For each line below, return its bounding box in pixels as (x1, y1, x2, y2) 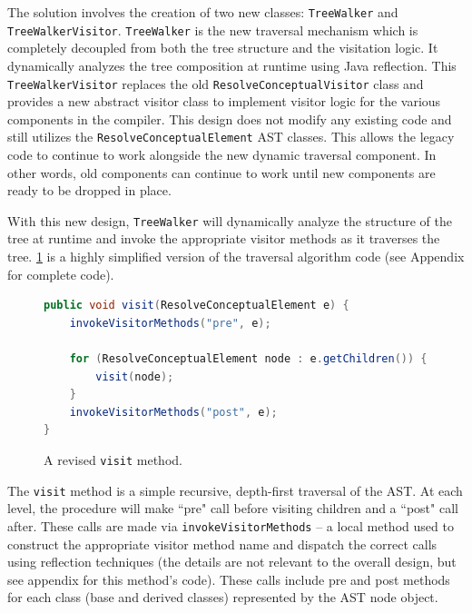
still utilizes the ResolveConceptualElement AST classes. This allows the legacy (7, 127, 455, 146)
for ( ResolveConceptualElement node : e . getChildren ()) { (69, 352, 428, 365)
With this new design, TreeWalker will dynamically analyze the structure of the (7, 211, 452, 230)
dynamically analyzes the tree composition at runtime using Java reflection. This (7, 55, 457, 74)
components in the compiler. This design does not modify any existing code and (7, 109, 452, 128)
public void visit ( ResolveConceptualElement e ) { (44, 299, 349, 312)
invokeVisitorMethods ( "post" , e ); (69, 405, 278, 419)
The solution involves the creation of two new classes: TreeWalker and (7, 3, 398, 21)
